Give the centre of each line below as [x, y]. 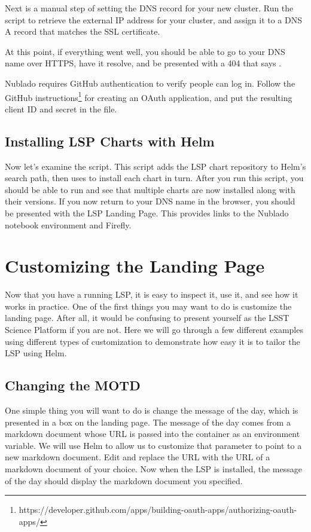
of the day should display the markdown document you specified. [124, 480]
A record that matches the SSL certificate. [83, 31]
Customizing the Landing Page [135, 266]
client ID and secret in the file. [61, 108]
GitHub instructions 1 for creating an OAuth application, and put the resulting [149, 96]
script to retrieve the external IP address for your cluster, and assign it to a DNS [153, 19]
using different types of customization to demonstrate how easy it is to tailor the [153, 341]
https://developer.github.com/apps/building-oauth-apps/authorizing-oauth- [158, 510]
